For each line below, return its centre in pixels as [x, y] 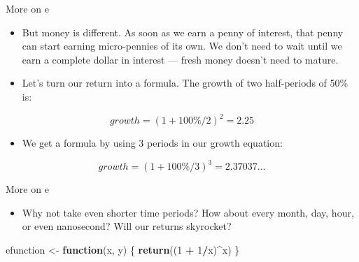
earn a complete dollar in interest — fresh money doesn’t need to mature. [180, 59]
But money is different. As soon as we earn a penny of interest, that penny [183, 32]
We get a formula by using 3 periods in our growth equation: [152, 143]
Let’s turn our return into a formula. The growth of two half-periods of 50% [185, 83]
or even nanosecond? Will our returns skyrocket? [127, 226]
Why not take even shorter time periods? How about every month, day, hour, [188, 212]
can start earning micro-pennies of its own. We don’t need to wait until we [182, 46]
